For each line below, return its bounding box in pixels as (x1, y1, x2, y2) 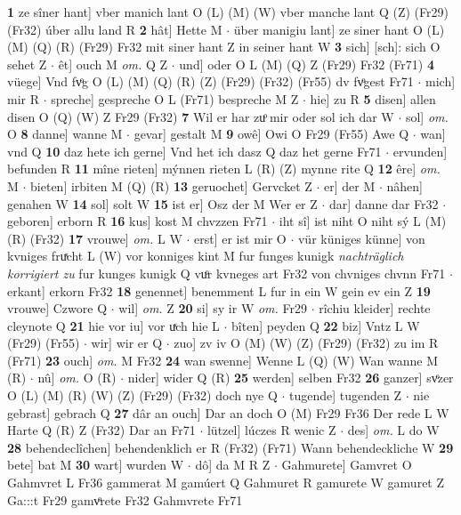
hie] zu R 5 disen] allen (310, 89, 436, 108)
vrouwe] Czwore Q (7, 299, 108, 318)
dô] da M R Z (195, 455, 271, 474)
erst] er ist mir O (194, 229, 287, 247)
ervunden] (392, 141, 448, 160)
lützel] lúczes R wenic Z (206, 421, 336, 439)
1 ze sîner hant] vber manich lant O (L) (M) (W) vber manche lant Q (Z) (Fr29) (7, 3, 449, 20)
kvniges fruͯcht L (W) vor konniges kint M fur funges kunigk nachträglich (7, 246, 404, 265)
